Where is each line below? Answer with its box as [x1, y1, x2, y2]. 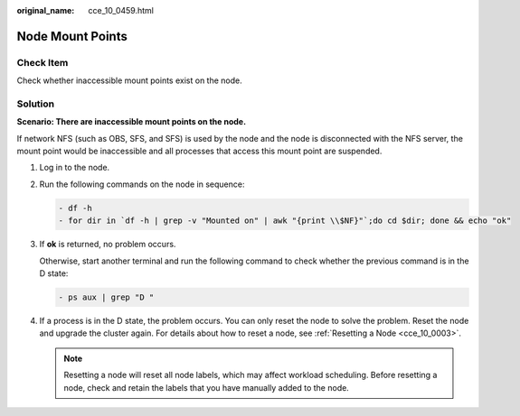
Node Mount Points [16, 28, 128, 44]
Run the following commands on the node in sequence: [39, 179, 245, 190]
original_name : [16, 5, 75, 15]
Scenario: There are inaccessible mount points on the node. [16, 116, 247, 127]
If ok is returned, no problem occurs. [39, 239, 176, 250]
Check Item [16, 56, 69, 69]
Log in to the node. [39, 162, 110, 173]
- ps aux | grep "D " [58, 291, 155, 302]
